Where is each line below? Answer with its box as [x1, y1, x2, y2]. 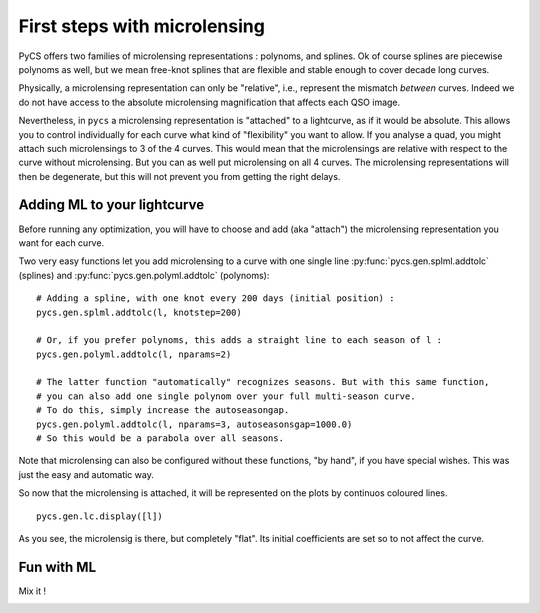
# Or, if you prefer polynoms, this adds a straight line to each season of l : [36, 335, 443, 346]
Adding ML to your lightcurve [18, 196, 205, 214]
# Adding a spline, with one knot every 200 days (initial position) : [36, 293, 395, 304]
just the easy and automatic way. [18, 468, 154, 480]
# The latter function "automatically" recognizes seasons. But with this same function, [36, 376, 490, 388]
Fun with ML [18, 558, 97, 575]
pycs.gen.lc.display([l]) [36, 510, 164, 522]
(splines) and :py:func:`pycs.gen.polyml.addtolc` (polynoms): [18, 269, 270, 281]
